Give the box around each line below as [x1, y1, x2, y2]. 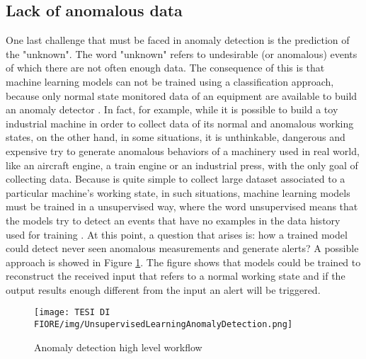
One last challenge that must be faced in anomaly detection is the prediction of [6, 33, 350, 47]
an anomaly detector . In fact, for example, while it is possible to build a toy [6, 102, 338, 117]
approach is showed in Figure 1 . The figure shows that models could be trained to [6, 254, 361, 269]
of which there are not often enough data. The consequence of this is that [6, 60, 325, 75]
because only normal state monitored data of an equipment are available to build [6, 88, 358, 103]
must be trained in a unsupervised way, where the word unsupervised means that [6, 199, 358, 214]
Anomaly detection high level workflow [34, 339, 202, 354]
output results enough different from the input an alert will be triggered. [6, 282, 321, 297]
